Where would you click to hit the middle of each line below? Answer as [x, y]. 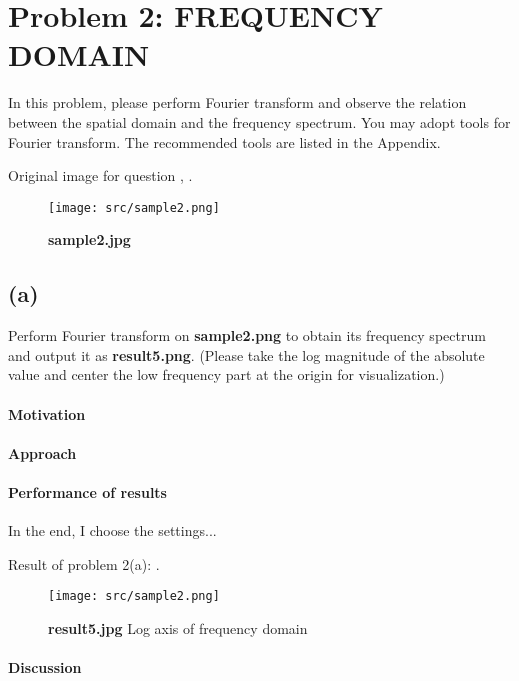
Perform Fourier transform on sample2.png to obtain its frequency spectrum [247, 335]
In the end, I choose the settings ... [112, 530]
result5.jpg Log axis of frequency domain [178, 627]
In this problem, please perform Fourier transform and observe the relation [237, 102]
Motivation [47, 413]
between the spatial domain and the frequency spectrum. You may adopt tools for [259, 121]
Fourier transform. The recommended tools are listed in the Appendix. [224, 141]
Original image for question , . [100, 175]
